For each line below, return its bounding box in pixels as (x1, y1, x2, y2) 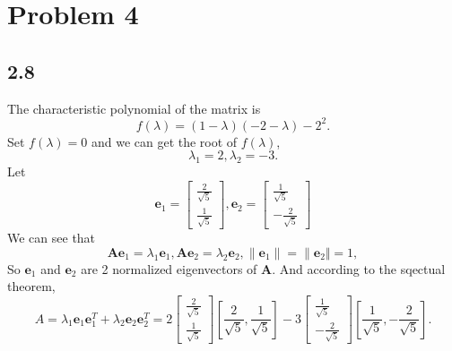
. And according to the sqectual (272, 259, 446, 278)
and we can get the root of (91, 132, 238, 150)
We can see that (7, 228, 96, 247)
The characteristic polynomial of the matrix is (7, 98, 261, 117)
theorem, (7, 277, 56, 295)
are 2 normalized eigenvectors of (81, 259, 257, 278)
